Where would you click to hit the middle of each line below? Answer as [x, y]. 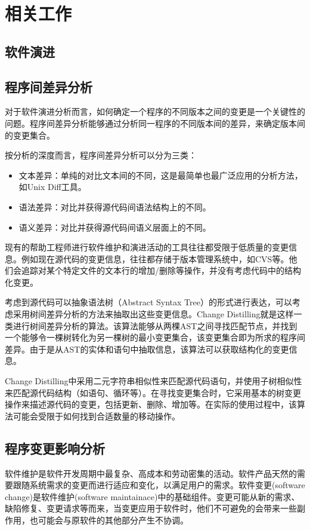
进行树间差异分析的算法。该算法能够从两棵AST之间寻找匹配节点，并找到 [155, 325]
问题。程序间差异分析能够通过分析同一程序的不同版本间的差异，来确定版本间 [155, 123]
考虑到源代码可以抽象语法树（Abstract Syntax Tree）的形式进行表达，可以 [148, 302]
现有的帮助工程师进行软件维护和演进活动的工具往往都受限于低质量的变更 [147, 247]
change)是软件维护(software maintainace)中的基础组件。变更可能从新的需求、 [152, 496]
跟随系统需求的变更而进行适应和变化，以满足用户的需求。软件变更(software [159, 485]
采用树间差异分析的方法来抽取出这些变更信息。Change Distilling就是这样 [153, 314]
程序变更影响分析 [55, 448]
